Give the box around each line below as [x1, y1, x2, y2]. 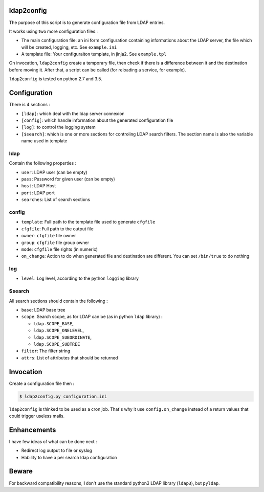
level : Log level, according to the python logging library [21, 275, 139, 281]
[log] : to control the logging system [21, 124, 96, 130]
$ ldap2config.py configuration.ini [19, 394, 108, 399]
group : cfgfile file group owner [21, 240, 89, 246]
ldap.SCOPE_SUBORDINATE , [33, 334, 92, 340]
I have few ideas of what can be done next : [9, 438, 97, 445]
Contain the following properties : [9, 160, 77, 166]
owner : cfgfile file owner [21, 233, 76, 239]
